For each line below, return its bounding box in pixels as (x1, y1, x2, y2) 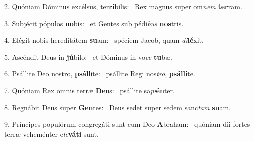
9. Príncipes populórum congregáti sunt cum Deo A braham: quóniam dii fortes (4, 119, 250, 129)
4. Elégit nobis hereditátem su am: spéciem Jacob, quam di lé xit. (4, 35, 204, 45)
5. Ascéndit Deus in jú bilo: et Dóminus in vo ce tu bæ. (4, 51, 172, 62)
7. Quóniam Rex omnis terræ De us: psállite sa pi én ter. (4, 85, 175, 95)
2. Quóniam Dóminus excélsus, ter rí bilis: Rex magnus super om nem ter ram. (4, 1, 242, 11)
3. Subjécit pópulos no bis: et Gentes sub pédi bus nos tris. (4, 18, 184, 28)
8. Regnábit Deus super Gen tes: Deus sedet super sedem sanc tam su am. (4, 102, 231, 112)
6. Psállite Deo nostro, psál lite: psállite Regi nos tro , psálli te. (4, 68, 195, 79)
